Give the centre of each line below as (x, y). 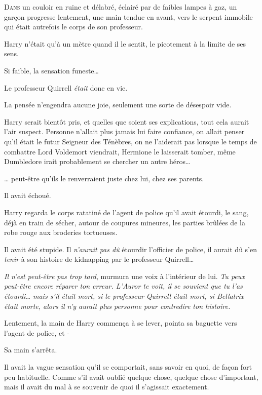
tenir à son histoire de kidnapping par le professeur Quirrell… (99, 259)
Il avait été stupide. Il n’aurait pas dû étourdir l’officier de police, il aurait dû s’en (130, 249)
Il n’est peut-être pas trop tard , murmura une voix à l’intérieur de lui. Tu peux (124, 276)
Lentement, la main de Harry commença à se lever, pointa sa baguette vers (121, 323)
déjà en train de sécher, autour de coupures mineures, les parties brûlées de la (125, 222)
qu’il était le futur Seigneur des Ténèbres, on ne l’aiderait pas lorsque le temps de (130, 141)
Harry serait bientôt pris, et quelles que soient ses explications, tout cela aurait (127, 121)
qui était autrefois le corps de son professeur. (73, 27)
